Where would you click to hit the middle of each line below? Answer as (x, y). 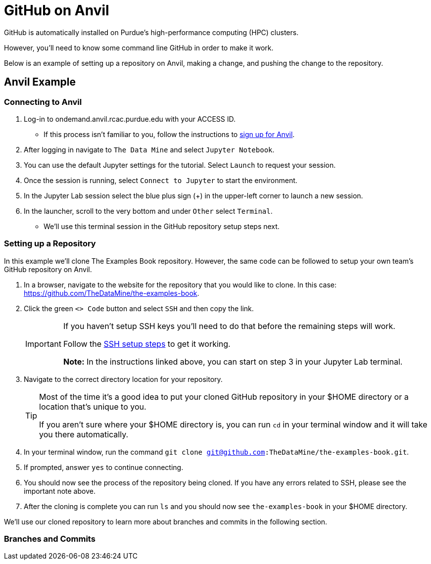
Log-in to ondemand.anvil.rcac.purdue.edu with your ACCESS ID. (130, 119)
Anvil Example (40, 82)
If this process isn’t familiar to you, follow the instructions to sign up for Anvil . (169, 134)
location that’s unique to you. (93, 406)
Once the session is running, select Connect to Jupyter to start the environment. (161, 180)
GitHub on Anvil (57, 10)
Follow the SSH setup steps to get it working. (147, 344)
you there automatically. (84, 434)
